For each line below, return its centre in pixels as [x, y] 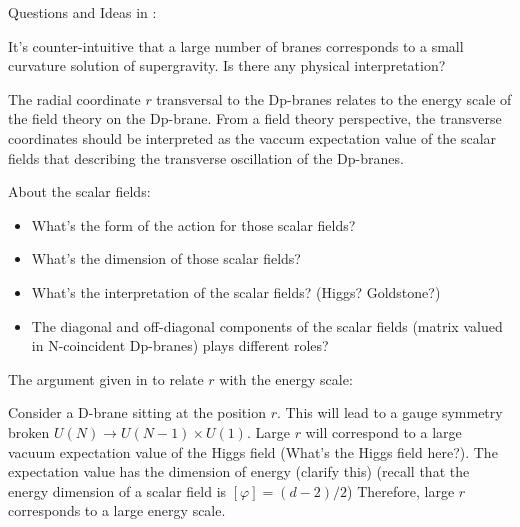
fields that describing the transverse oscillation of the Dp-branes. [206, 157]
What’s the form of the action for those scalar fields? [193, 224]
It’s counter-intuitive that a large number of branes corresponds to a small [236, 45]
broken [29, 431]
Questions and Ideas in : [82, 12]
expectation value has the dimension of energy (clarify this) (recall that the [239, 471]
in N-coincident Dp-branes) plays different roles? [180, 345]
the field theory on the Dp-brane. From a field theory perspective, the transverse [255, 118]
